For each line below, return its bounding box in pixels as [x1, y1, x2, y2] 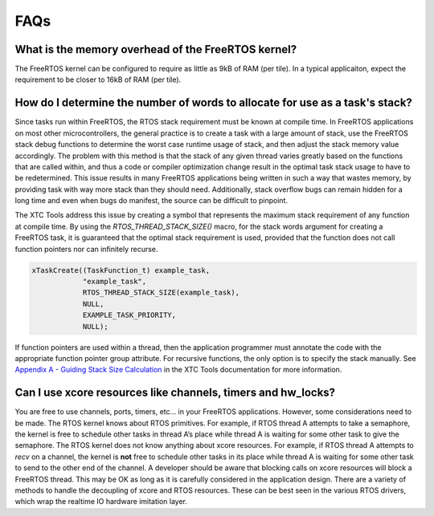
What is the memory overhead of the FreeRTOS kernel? [14, 43, 297, 56]
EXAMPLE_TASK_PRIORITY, [82, 311, 177, 320]
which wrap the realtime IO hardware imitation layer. [14, 497, 188, 506]
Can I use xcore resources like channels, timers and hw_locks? [14, 386, 336, 400]
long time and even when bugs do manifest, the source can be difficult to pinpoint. [14, 196, 289, 205]
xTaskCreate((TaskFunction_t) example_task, [31, 266, 211, 274]
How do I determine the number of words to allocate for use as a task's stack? [14, 96, 413, 110]
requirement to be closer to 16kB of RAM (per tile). [14, 75, 182, 84]
